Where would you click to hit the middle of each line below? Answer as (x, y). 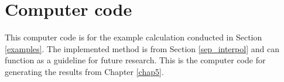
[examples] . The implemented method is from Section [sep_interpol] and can (142, 48)
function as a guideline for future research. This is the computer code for (135, 60)
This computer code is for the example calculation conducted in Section (134, 37)
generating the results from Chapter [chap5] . (84, 71)
